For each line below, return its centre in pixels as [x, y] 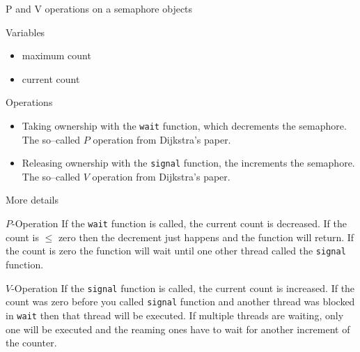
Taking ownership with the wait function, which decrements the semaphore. [184, 125]
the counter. [31, 343]
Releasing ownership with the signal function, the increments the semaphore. [188, 163]
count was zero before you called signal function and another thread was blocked [180, 301]
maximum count [56, 55]
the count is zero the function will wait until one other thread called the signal [176, 251]
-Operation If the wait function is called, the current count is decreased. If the [179, 223]
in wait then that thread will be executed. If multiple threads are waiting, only [175, 315]
